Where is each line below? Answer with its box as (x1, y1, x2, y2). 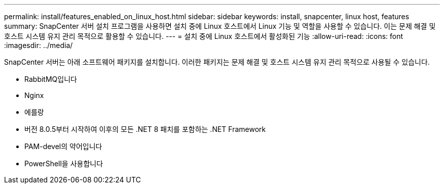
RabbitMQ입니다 (24, 75, 77, 83)
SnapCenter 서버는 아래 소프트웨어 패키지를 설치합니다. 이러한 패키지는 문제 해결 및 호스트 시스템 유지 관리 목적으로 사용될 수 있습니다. (4, 58, 430, 66)
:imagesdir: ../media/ (4, 41, 73, 50)
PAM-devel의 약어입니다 (24, 142, 102, 151)
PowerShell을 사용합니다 (24, 159, 103, 168)
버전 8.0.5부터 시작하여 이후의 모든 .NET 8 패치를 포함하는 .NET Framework (24, 125, 266, 133)
